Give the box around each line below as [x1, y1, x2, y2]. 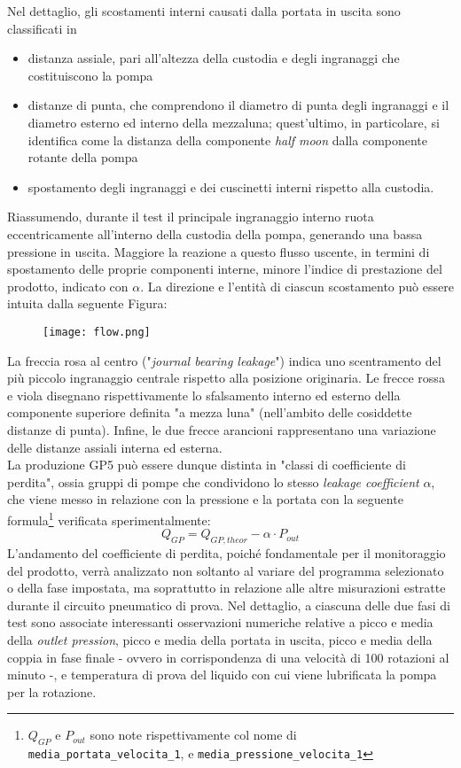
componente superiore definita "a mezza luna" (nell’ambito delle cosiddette [7, 403, 412, 422]
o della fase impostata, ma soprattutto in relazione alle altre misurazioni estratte [7, 578, 446, 597]
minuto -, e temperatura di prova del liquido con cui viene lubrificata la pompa [7, 665, 437, 684]
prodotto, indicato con [7, 276, 129, 295]
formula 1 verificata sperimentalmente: [7, 508, 211, 529]
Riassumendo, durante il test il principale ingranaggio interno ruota [7, 207, 374, 226]
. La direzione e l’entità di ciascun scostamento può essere [140, 276, 454, 295]
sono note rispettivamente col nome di [90, 725, 297, 744]
